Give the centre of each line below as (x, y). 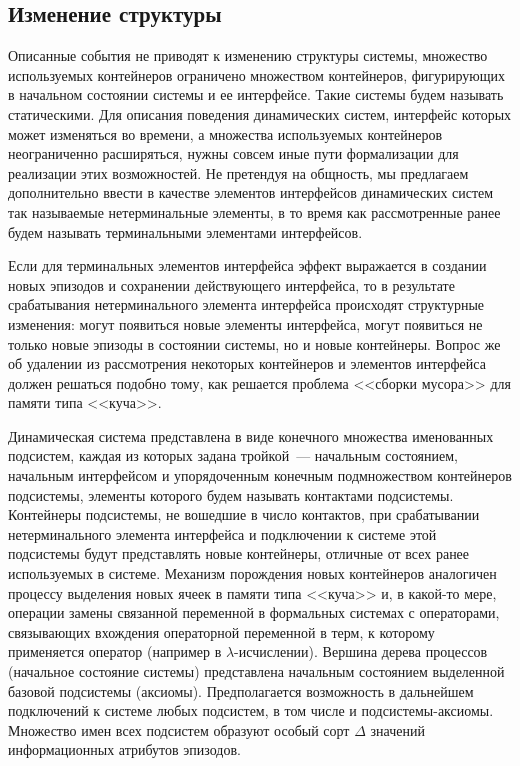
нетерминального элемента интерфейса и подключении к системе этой (222, 533)
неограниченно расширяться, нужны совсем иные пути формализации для (233, 153)
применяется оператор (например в (115, 651)
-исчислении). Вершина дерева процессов (361, 651)
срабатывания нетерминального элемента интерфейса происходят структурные (246, 304)
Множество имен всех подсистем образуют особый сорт (179, 729)
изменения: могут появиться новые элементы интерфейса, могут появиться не (245, 323)
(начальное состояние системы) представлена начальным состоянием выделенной (256, 671)
